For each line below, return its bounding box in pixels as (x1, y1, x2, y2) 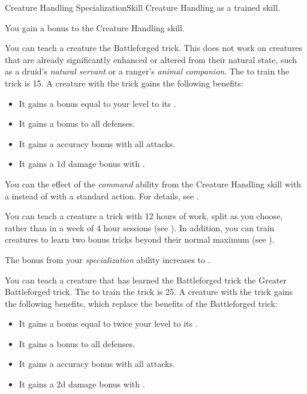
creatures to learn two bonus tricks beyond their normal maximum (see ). (5, 233, 275, 246)
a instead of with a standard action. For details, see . (5, 189, 199, 202)
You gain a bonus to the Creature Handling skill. (5, 21, 185, 34)
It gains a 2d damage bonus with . (19, 378, 145, 390)
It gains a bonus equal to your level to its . (19, 97, 176, 109)
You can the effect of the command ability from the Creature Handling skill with (5, 177, 302, 190)
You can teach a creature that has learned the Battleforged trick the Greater (5, 273, 287, 286)
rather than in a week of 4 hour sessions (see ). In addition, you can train (5, 221, 275, 234)
